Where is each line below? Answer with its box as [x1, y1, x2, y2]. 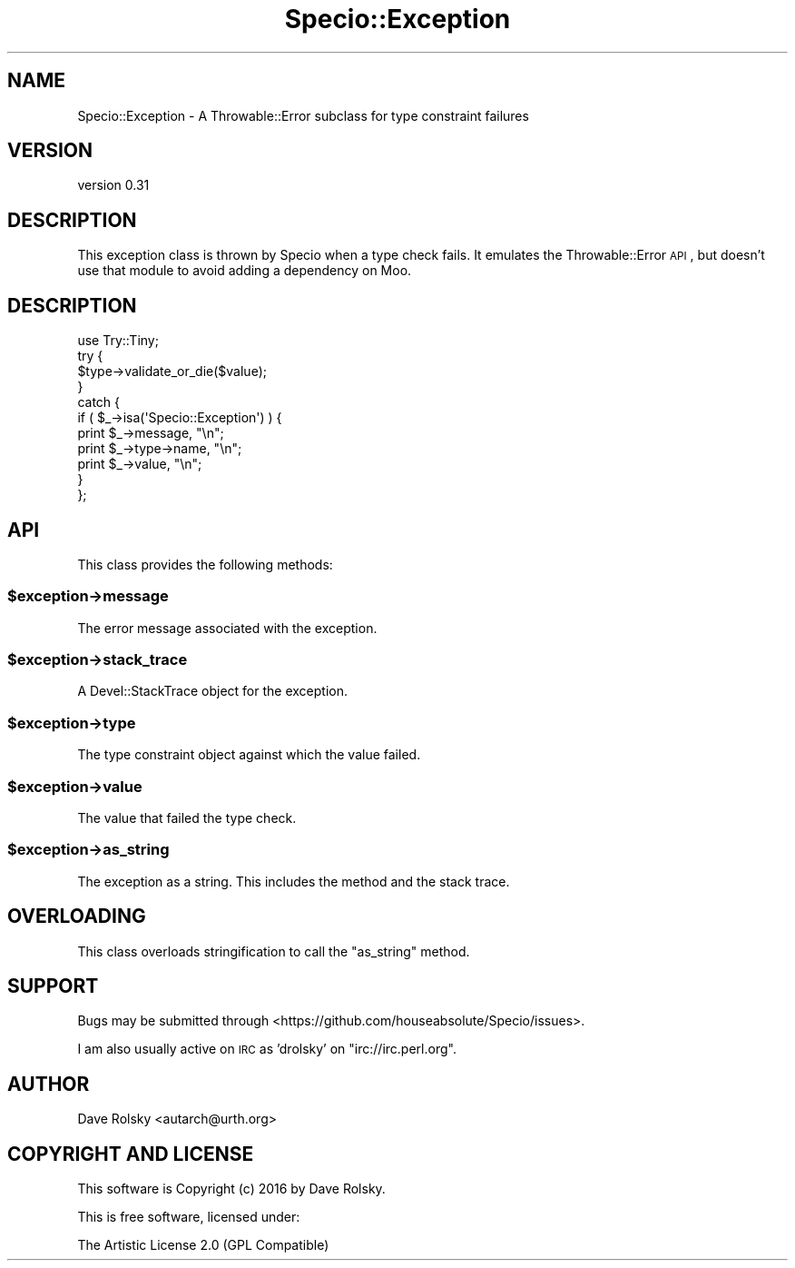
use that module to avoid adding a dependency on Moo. [77, 263, 412, 279]
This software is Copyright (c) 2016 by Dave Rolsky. [77, 1181, 386, 1197]
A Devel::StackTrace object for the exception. [77, 683, 348, 699]
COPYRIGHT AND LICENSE [7, 1142, 254, 1165]
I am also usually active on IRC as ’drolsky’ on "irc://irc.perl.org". [77, 1041, 456, 1057]
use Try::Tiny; [77, 332, 159, 349]
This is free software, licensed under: [77, 1209, 300, 1225]
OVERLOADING [7, 905, 146, 928]
